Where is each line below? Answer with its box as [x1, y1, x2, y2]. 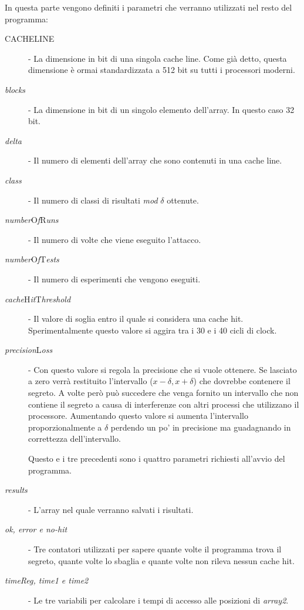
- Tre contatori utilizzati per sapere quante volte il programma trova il [28, 543, 282, 555]
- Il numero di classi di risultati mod [28, 194, 158, 206]
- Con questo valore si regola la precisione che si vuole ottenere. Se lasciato [28, 363, 297, 375]
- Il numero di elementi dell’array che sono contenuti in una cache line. [28, 154, 282, 166]
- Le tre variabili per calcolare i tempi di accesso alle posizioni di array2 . [28, 594, 289, 606]
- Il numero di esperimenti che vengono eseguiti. [28, 272, 201, 285]
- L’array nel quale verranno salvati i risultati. [28, 503, 194, 515]
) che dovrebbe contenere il [193, 375, 291, 387]
